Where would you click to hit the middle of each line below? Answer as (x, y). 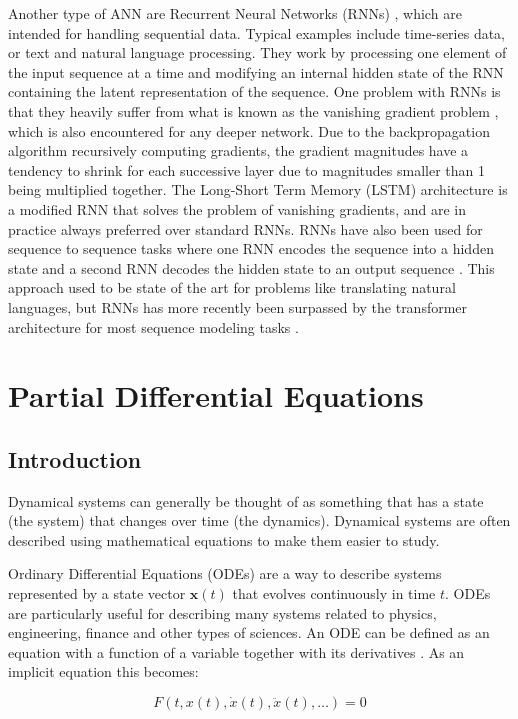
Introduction (75, 458)
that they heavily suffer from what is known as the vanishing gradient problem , (253, 110)
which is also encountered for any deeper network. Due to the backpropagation (249, 130)
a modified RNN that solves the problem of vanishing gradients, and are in (237, 208)
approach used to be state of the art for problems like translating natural (232, 287)
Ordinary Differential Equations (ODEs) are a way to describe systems (225, 573)
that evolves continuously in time (334, 593)
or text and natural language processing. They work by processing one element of (257, 52)
